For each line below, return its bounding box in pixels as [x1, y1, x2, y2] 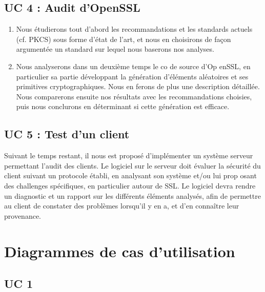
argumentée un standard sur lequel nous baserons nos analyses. [16, 44, 214, 54]
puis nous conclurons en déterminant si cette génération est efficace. [16, 101, 230, 112]
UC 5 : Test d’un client [4, 126, 130, 142]
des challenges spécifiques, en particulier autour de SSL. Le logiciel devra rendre [4, 180, 256, 191]
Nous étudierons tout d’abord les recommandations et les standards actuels [16, 24, 253, 34]
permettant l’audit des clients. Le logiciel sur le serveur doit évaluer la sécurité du [4, 160, 261, 171]
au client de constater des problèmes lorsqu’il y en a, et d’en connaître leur [4, 200, 239, 211]
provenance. [4, 210, 41, 221]
